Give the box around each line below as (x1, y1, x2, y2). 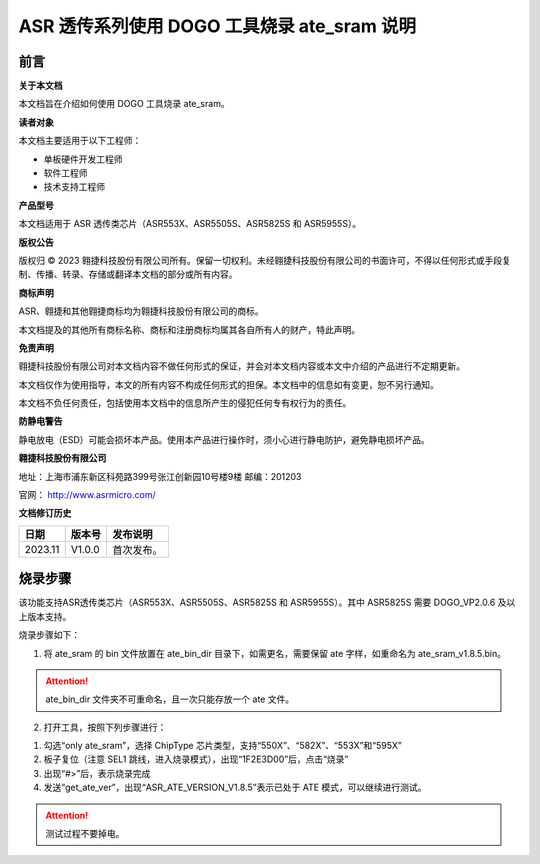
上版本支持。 (18, 610, 72, 622)
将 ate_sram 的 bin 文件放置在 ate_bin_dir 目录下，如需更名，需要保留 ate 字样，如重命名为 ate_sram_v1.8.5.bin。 (43, 647, 507, 659)
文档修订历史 (18, 507, 72, 519)
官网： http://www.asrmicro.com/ (18, 489, 157, 501)
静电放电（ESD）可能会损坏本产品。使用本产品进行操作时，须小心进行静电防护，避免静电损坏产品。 (18, 433, 430, 445)
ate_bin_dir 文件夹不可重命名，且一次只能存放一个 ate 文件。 (45, 693, 295, 705)
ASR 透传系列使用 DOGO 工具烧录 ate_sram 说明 (18, 15, 417, 37)
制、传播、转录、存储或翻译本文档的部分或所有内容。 (18, 268, 238, 280)
